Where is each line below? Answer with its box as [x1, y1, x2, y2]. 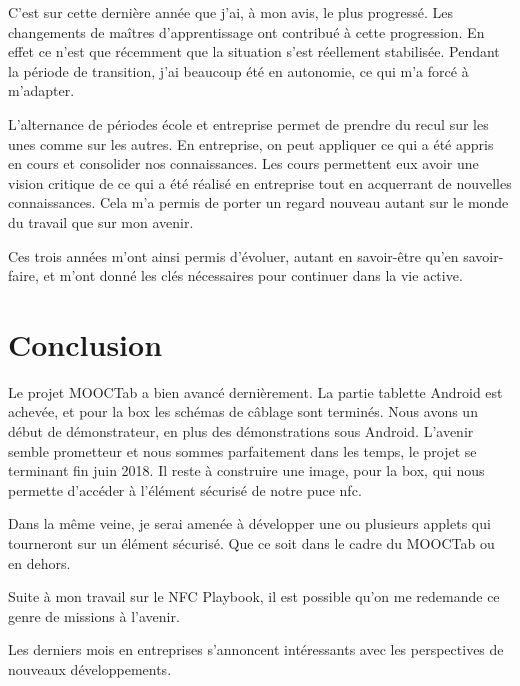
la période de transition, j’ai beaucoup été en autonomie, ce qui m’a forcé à [8, 60, 469, 81]
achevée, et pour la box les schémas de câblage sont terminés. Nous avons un [8, 401, 478, 422]
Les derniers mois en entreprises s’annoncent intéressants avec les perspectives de [8, 639, 504, 660]
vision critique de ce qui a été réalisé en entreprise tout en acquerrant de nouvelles [8, 172, 512, 193]
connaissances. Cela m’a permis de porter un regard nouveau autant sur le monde [8, 192, 509, 213]
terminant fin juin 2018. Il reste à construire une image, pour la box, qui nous [8, 460, 485, 481]
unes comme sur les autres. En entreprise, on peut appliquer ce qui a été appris [8, 133, 494, 154]
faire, [8, 265, 39, 286]
